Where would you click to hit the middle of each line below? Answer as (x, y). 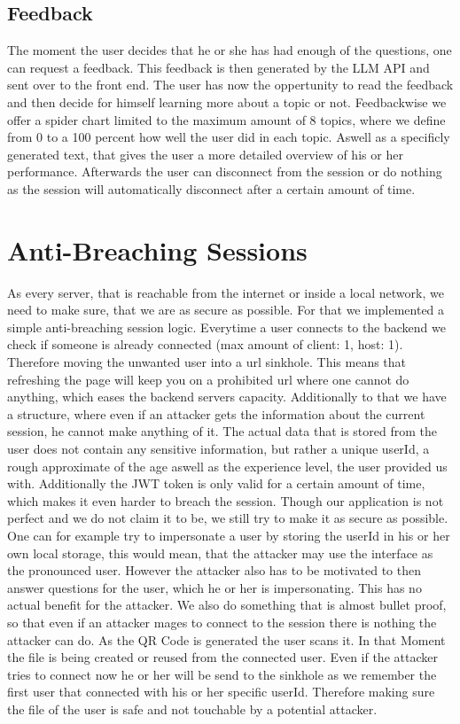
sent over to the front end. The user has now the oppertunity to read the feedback (230, 85)
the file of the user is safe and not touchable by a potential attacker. (192, 708)
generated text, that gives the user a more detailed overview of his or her (205, 154)
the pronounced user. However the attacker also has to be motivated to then (214, 570)
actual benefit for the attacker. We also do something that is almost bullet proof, (227, 605)
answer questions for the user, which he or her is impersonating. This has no (214, 587)
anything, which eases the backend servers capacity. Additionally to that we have (227, 397)
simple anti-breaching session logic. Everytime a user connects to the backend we (226, 327)
